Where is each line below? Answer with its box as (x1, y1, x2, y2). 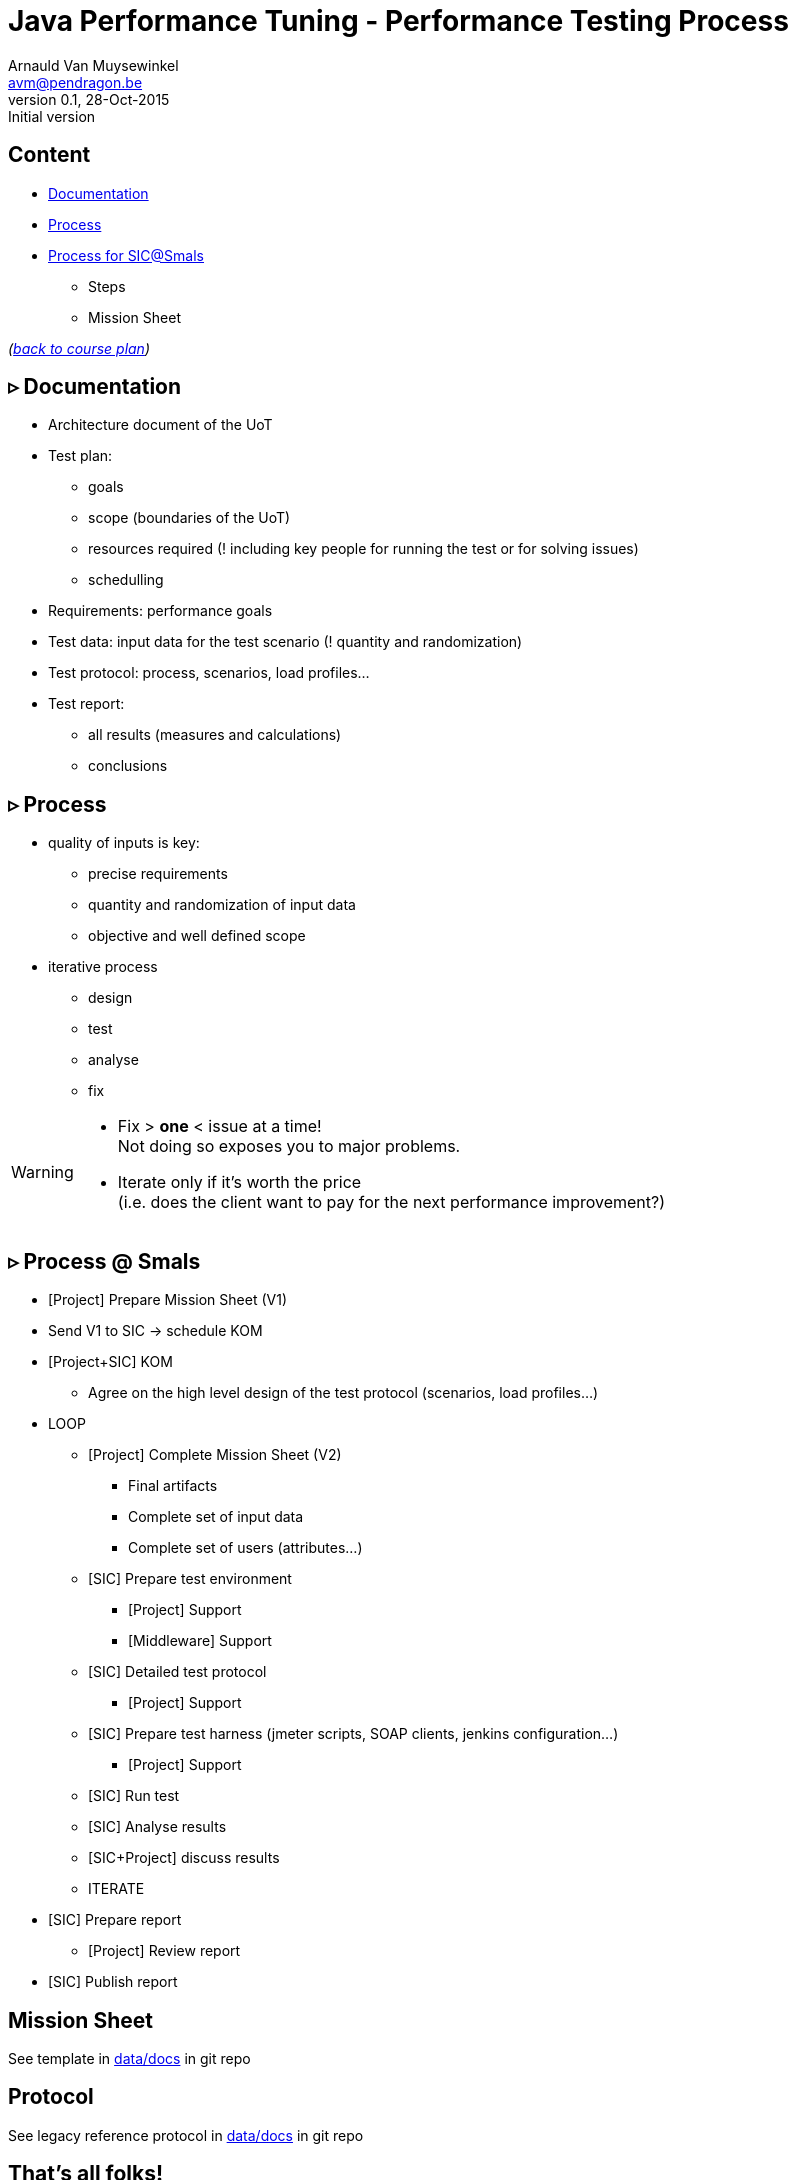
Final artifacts (128, 1477, 218, 1495)
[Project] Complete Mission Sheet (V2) (88, 1446, 342, 1464)
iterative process (48, 958, 158, 976)
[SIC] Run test (88, 1787, 180, 1805)
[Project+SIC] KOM (48, 1353, 173, 1371)
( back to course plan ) (8, 339, 151, 357)
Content (8, 142, 91, 168)
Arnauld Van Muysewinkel (8, 56, 179, 74)
